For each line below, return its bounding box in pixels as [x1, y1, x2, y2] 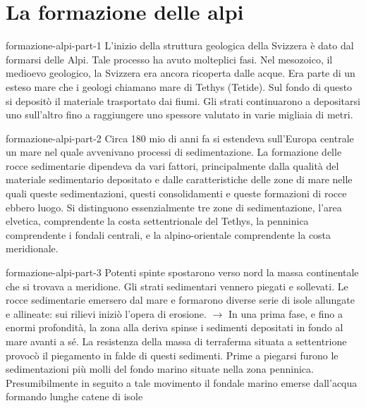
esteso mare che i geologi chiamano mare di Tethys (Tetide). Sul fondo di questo [6, 79, 353, 94]
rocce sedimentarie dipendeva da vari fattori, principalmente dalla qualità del [6, 158, 339, 173]
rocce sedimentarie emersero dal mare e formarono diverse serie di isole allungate [6, 292, 355, 307]
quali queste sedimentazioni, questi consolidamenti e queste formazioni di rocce [6, 186, 347, 201]
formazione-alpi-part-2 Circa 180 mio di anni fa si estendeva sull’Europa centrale [6, 130, 354, 145]
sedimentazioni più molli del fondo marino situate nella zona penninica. [6, 361, 314, 376]
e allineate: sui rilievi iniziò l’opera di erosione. [6, 306, 207, 321]
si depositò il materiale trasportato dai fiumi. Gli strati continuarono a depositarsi [6, 93, 360, 108]
